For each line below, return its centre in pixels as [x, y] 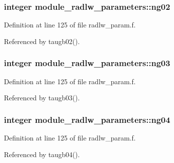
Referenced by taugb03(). [42, 98]
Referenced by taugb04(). [42, 154]
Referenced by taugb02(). [42, 41]
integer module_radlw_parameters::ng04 [87, 119]
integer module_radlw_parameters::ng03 [87, 63]
